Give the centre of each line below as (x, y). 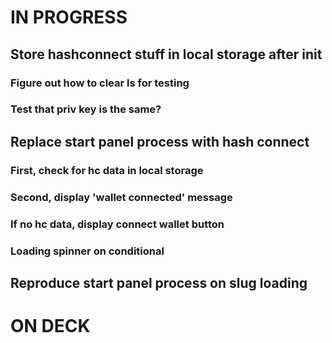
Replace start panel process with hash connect (160, 141)
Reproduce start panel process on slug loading (159, 282)
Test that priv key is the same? (86, 109)
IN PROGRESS (69, 17)
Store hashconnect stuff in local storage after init (166, 54)
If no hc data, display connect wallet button (117, 224)
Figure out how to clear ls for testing (100, 83)
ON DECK (50, 326)
